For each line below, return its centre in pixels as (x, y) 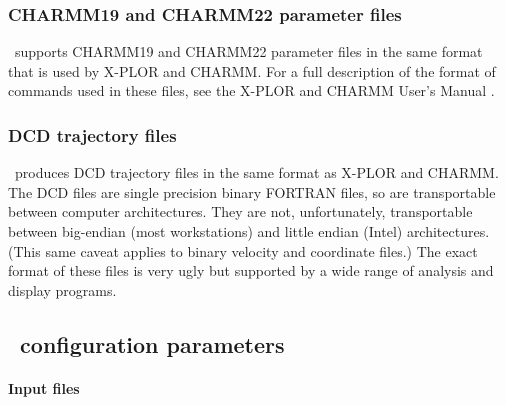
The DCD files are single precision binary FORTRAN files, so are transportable (252, 191)
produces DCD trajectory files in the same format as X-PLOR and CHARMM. (256, 172)
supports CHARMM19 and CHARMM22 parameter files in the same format (248, 51)
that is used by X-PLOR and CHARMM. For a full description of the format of (252, 70)
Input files (44, 387)
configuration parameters (152, 343)
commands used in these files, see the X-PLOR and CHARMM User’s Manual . (251, 90)
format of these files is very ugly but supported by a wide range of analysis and (251, 270)
